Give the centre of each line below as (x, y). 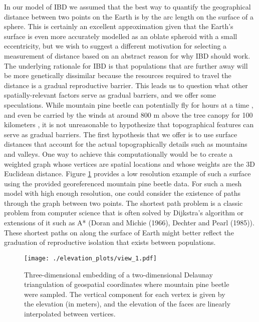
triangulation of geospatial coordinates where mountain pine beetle (127, 284)
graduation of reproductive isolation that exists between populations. (110, 242)
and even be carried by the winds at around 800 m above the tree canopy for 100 (128, 114)
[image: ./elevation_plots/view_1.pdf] (90, 258)
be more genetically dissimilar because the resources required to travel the (118, 75)
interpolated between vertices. (70, 313)
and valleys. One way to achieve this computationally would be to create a (118, 153)
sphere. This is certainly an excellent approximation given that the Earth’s (119, 26)
